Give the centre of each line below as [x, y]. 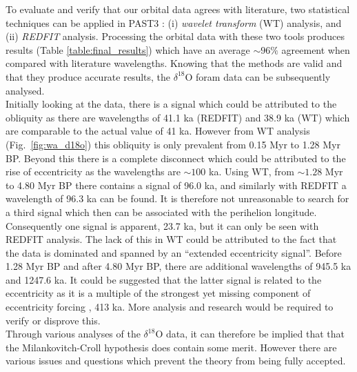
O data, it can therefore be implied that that [250, 334]
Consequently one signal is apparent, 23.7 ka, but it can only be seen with [162, 225]
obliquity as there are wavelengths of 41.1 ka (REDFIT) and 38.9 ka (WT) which [178, 117]
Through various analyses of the [73, 334]
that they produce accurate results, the [88, 76]
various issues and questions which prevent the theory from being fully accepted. [176, 361]
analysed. [25, 90]
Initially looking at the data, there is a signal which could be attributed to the [171, 104]
